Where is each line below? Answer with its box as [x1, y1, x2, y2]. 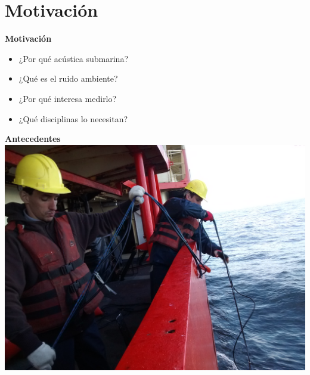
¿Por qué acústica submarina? [18, 52, 129, 64]
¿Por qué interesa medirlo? [18, 92, 117, 104]
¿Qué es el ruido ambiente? [18, 72, 118, 85]
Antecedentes [5, 132, 61, 145]
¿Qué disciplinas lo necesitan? [18, 112, 128, 125]
